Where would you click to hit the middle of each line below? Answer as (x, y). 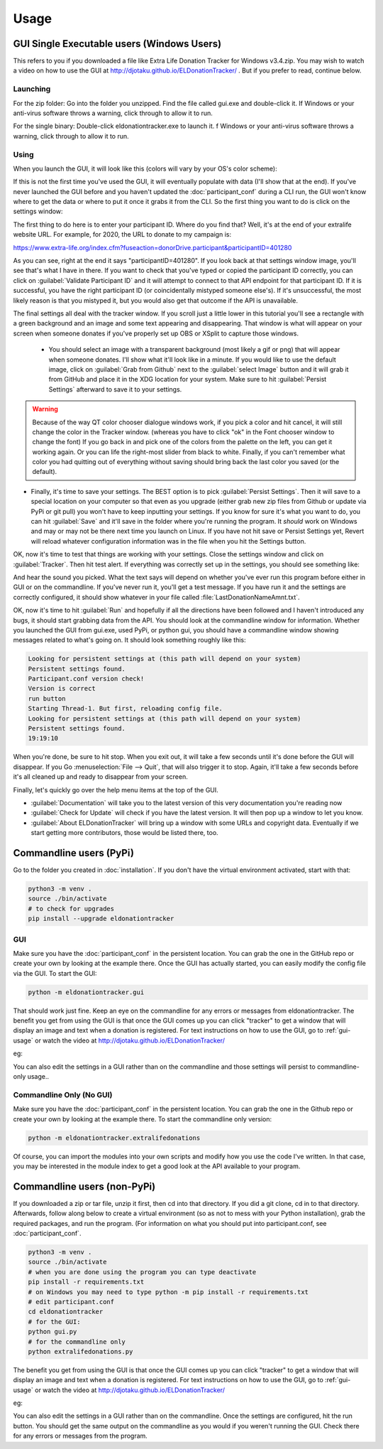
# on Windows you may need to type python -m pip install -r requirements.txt (168, 1292)
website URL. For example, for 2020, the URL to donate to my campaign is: (122, 235)
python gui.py (52, 1332)
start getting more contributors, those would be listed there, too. (125, 833)
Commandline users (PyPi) (74, 853)
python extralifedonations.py (81, 1351)
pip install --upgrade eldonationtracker (101, 919)
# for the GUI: (54, 1321)
